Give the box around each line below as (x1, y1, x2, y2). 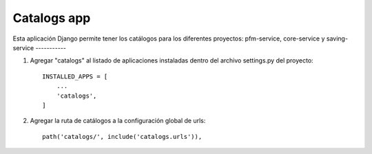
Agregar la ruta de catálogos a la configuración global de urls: (30, 117, 206, 125)
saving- (326, 34, 348, 43)
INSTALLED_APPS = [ (42, 72, 108, 80)
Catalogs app (12, 10, 91, 25)
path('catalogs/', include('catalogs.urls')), (42, 133, 203, 140)
